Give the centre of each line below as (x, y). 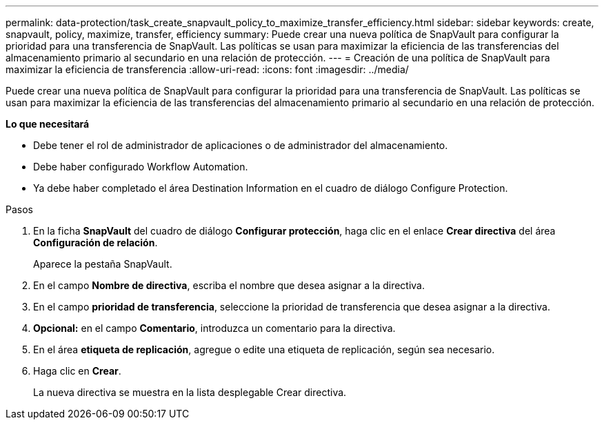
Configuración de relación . (95, 243)
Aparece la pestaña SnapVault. (103, 264)
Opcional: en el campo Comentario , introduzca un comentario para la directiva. (214, 328)
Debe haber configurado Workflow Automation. (141, 167)
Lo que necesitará (48, 124)
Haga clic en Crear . (77, 371)
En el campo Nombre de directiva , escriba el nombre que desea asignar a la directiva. (229, 285)
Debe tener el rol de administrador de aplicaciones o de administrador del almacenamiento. (241, 145)
